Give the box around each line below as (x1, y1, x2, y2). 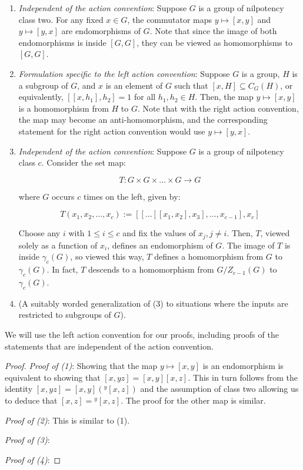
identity (5, 382, 33, 395)
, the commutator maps (127, 13, 212, 25)
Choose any (18, 227, 61, 239)
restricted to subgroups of (18, 308, 111, 321)
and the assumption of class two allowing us (140, 382, 299, 395)
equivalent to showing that (5, 371, 101, 383)
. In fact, (46, 263, 78, 276)
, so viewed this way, (70, 250, 144, 263)
